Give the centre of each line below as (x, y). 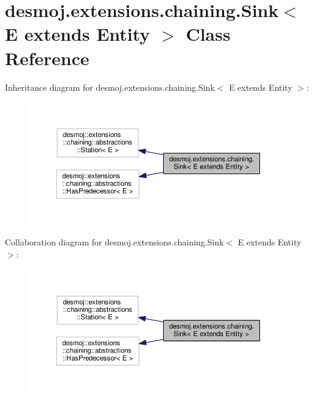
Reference (47, 58)
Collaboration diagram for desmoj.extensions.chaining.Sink (114, 242)
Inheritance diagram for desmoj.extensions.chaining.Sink (110, 87)
